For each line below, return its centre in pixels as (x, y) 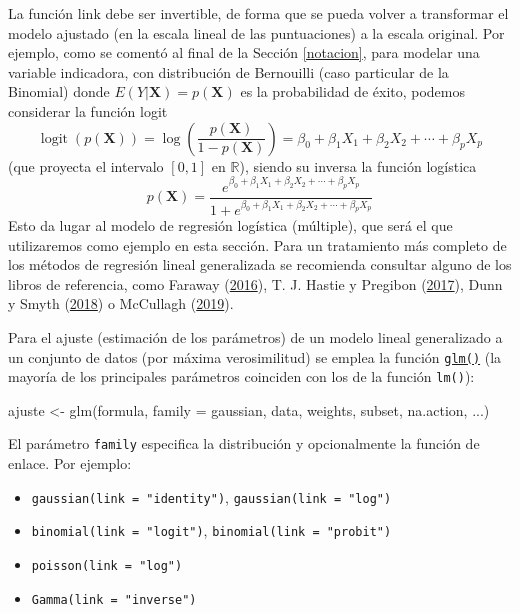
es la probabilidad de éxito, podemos (353, 91)
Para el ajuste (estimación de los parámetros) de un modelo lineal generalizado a (255, 336)
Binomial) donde (59, 91)
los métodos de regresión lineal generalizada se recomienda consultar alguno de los (260, 264)
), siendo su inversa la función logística (358, 165)
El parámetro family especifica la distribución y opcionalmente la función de (244, 443)
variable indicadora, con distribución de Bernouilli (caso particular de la (228, 71)
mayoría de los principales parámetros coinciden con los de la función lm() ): (241, 376)
